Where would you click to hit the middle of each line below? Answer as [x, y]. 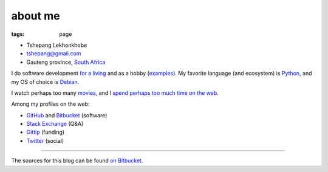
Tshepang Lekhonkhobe [57, 45]
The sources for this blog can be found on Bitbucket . [77, 160]
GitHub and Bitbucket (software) [67, 115]
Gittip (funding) [46, 132]
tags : [18, 34]
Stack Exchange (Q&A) [55, 124]
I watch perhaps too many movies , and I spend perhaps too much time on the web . [115, 93]
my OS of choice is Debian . [45, 81]
